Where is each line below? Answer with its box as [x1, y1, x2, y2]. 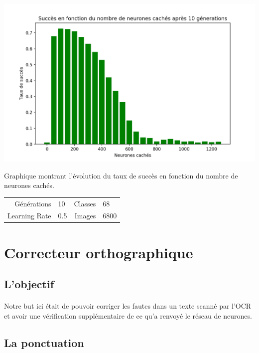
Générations [14, 198, 51, 208]
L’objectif [4, 276, 54, 292]
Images [74, 210, 96, 221]
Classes [74, 198, 96, 208]
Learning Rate [7, 210, 51, 221]
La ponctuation [4, 335, 84, 350]
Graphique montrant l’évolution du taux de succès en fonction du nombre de [4, 170, 238, 180]
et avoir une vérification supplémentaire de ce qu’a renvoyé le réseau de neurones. [4, 310, 252, 321]
